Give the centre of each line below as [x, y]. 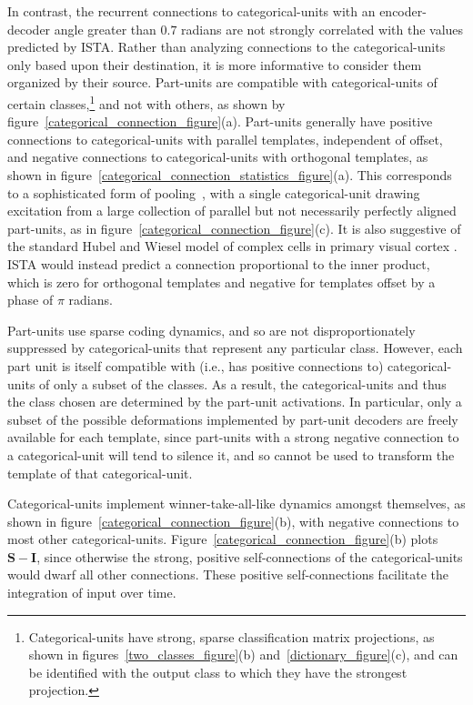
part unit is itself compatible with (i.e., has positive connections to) [196, 365]
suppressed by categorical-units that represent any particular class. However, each [235, 348]
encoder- [403, 11]
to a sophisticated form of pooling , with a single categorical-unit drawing [214, 192]
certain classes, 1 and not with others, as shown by [146, 102]
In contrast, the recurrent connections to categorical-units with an [191, 11]
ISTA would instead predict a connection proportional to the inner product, [219, 263]
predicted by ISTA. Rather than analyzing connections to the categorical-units [226, 47]
